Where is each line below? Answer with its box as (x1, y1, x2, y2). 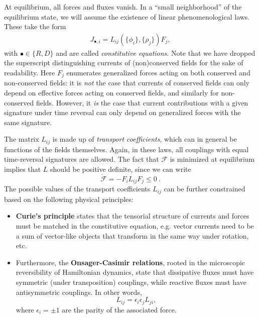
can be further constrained (164, 183, 245, 194)
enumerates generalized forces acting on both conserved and (66, 67, 250, 77)
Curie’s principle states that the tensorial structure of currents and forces (16, 210, 249, 221)
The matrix (4, 134, 39, 144)
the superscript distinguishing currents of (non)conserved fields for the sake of (4, 57, 243, 68)
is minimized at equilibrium (170, 154, 255, 164)
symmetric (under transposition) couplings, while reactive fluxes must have (16, 276, 246, 287)
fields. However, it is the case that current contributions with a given (36, 97, 248, 108)
